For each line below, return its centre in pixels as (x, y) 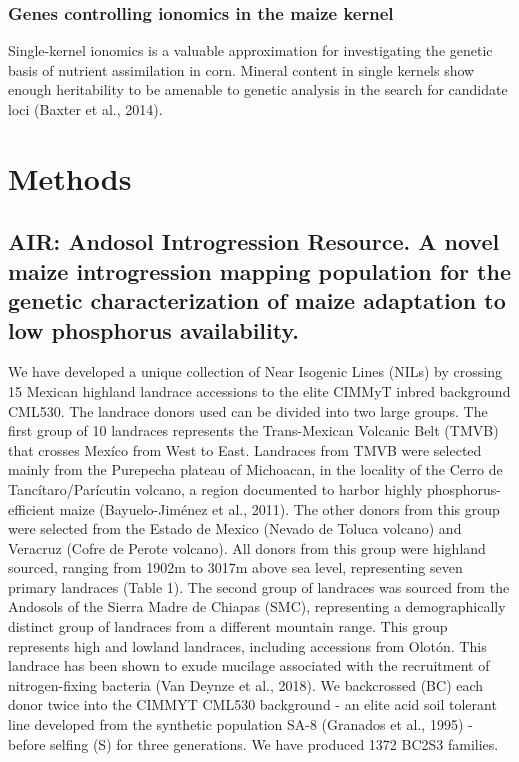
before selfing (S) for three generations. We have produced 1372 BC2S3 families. (253, 743)
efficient (32, 508)
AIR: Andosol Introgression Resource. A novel (254, 241)
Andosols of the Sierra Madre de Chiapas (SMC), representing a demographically (257, 606)
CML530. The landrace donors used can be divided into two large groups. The (248, 410)
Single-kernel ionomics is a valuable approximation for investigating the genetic (250, 50)
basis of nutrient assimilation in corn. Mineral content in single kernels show (241, 69)
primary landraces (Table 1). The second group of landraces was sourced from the (259, 586)
